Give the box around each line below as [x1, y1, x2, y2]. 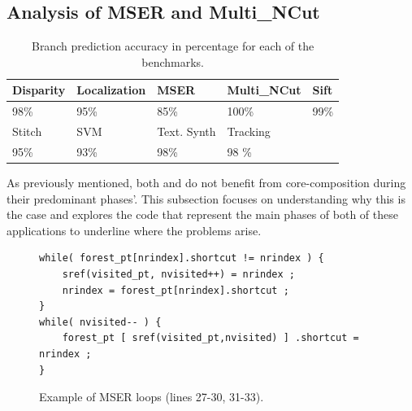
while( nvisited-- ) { [39, 316, 162, 328]
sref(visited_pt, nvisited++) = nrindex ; [62, 268, 295, 280]
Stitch [12, 123, 42, 140]
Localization [76, 81, 146, 98]
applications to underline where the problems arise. [7, 221, 262, 238]
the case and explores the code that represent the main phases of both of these [7, 206, 398, 223]
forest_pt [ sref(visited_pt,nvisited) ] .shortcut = [62, 332, 359, 344]
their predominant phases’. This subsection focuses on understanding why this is [7, 190, 405, 207]
